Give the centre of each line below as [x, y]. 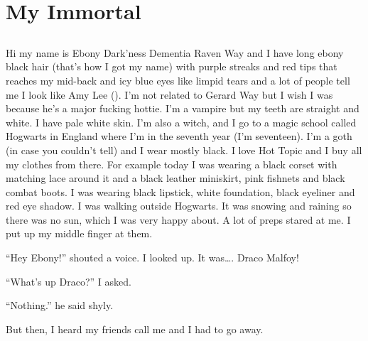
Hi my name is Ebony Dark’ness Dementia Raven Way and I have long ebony [175, 52]
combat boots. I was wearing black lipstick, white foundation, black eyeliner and [180, 191]
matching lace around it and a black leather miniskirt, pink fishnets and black [175, 178]
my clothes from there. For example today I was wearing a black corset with [172, 164]
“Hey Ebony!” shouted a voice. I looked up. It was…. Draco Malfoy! [152, 258]
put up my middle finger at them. [79, 233]
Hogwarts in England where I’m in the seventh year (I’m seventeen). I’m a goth [179, 136]
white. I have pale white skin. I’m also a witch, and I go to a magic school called [181, 122]
